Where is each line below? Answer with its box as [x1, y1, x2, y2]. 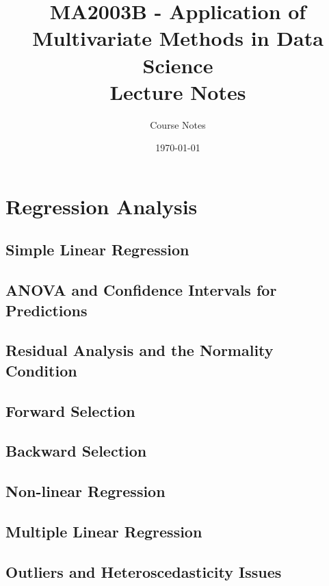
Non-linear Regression [5, 481, 166, 502]
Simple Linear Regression [5, 239, 189, 260]
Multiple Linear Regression [5, 520, 202, 542]
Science [142, 51, 213, 79]
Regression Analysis [5, 192, 198, 220]
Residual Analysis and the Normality [5, 340, 274, 361]
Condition [5, 359, 77, 381]
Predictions [5, 299, 88, 320]
